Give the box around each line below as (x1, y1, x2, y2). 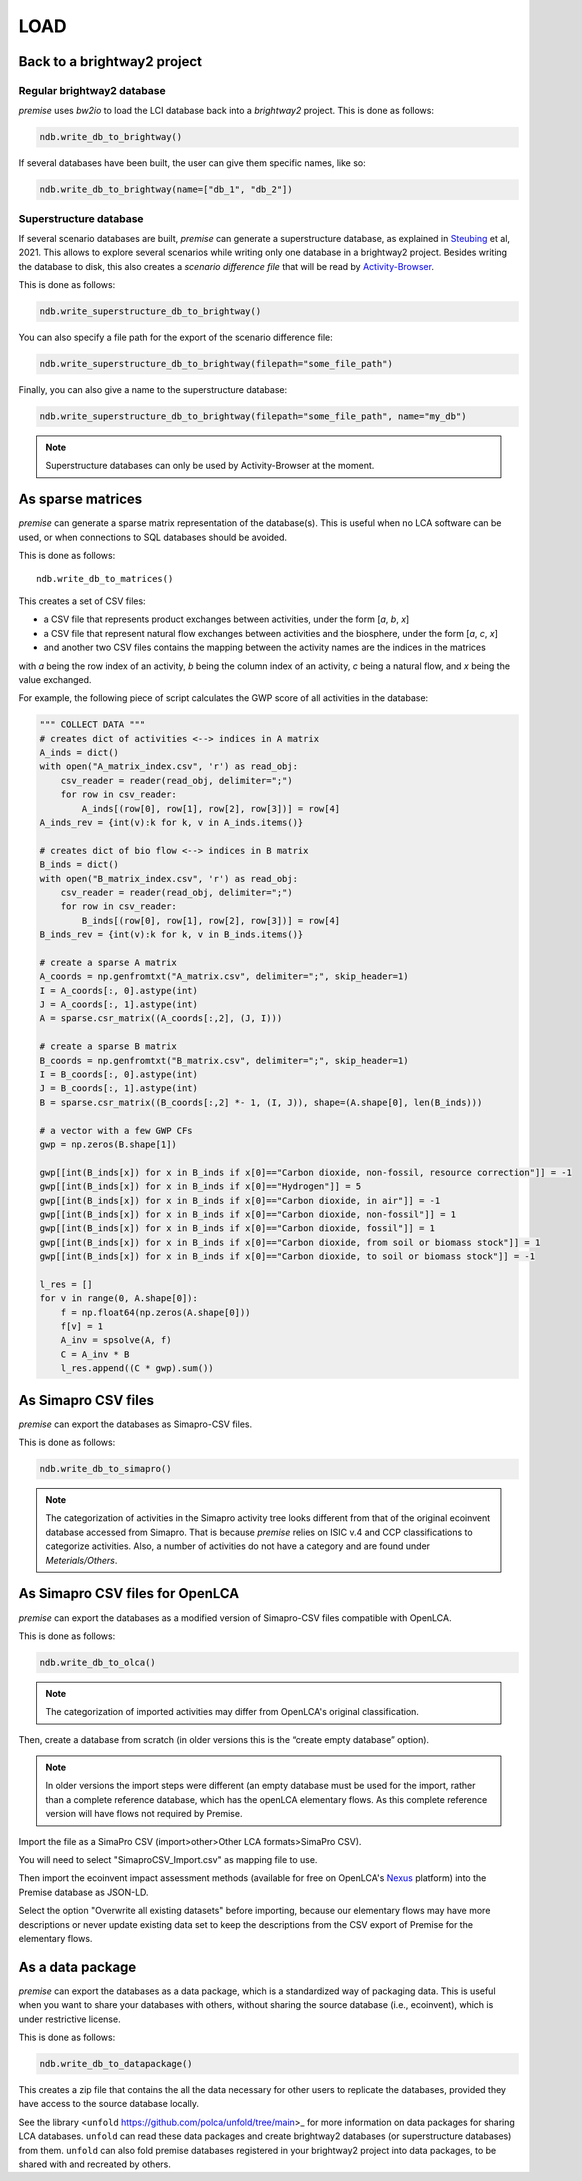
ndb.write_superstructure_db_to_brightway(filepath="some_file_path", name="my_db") (39, 411, 467, 422)
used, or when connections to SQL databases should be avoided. (18, 531, 288, 543)
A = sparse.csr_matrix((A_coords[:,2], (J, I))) (39, 1013, 283, 1024)
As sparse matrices (18, 491, 143, 508)
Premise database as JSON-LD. (18, 1886, 149, 1898)
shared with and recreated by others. (18, 2158, 172, 2170)
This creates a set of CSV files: (18, 595, 146, 607)
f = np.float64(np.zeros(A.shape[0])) (60, 1306, 251, 1318)
